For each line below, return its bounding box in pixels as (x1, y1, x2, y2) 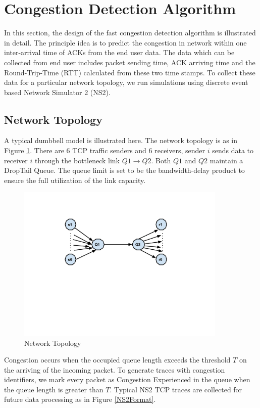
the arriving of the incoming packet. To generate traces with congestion (4, 364, 225, 375)
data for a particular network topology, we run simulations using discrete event (4, 77, 248, 87)
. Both (151, 155, 171, 165)
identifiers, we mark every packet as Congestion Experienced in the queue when (4, 374, 250, 385)
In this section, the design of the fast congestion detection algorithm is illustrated (4, 27, 256, 38)
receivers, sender (154, 145, 205, 156)
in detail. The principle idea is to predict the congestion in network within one (4, 37, 247, 48)
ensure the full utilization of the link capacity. (4, 174, 146, 185)
